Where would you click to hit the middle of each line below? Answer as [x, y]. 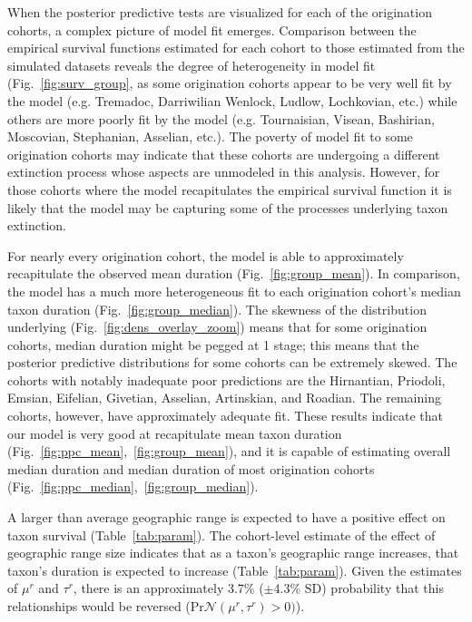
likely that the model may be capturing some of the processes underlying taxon [228, 207]
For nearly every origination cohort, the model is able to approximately [206, 255]
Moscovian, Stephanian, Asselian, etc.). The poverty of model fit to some [210, 136]
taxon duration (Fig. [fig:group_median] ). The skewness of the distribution [217, 309]
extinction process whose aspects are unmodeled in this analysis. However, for [224, 172]
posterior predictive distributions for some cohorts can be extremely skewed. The [232, 362]
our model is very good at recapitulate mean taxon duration [175, 433]
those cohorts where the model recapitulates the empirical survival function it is [230, 189]
